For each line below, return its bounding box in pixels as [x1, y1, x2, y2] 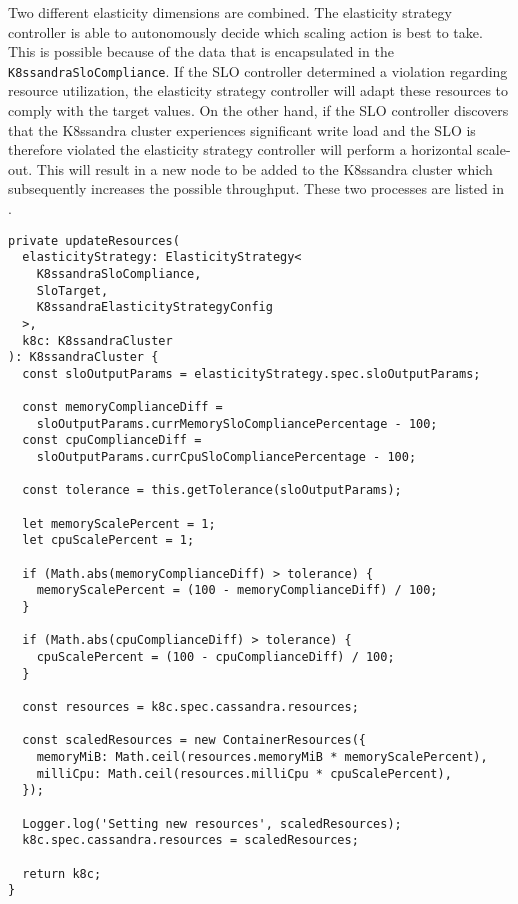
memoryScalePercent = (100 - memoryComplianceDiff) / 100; [36, 583, 438, 598]
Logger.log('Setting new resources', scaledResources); [22, 816, 402, 831]
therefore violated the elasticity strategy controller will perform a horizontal [8, 139, 473, 160]
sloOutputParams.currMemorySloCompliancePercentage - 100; [36, 416, 438, 431]
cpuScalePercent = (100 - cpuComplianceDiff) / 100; [36, 650, 395, 664]
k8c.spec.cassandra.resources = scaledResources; [22, 833, 359, 848]
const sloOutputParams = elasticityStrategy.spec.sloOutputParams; [22, 366, 481, 381]
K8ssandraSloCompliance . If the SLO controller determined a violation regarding [8, 60, 508, 81]
